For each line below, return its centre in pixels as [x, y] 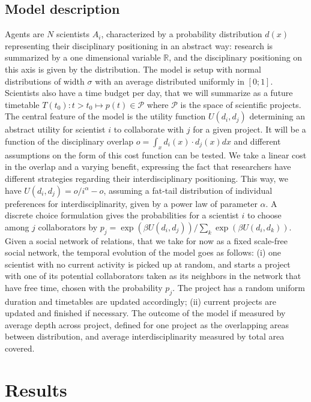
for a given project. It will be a [249, 129]
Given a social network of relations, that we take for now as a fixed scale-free [146, 240]
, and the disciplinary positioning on [236, 57]
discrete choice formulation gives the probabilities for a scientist [122, 215]
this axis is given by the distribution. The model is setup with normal [133, 69]
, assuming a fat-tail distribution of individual [188, 190]
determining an [277, 116]
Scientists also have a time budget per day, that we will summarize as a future [149, 93]
